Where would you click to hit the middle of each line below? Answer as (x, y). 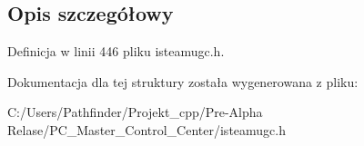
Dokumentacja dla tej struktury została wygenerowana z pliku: (183, 81)
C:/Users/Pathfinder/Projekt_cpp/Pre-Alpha (135, 112)
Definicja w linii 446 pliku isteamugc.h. (116, 51)
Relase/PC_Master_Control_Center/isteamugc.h (147, 129)
